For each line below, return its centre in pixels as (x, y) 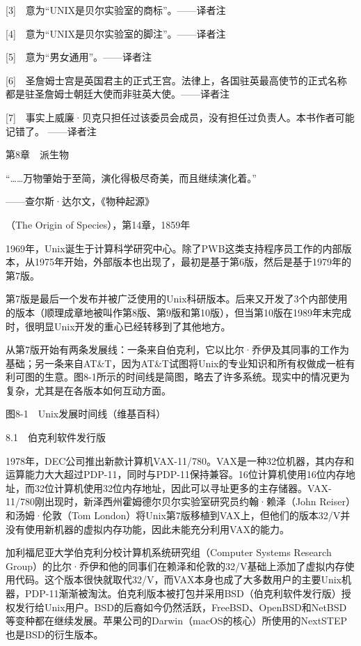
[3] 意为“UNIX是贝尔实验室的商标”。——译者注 (116, 10)
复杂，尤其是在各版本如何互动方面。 (88, 390)
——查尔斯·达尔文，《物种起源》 (80, 201)
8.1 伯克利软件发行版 (56, 437)
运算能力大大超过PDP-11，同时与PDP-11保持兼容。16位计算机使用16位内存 (176, 474)
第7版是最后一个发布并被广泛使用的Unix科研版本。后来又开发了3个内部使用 (177, 299)
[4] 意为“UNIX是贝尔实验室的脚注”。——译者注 (116, 33)
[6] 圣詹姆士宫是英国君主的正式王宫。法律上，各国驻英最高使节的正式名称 (176, 80)
